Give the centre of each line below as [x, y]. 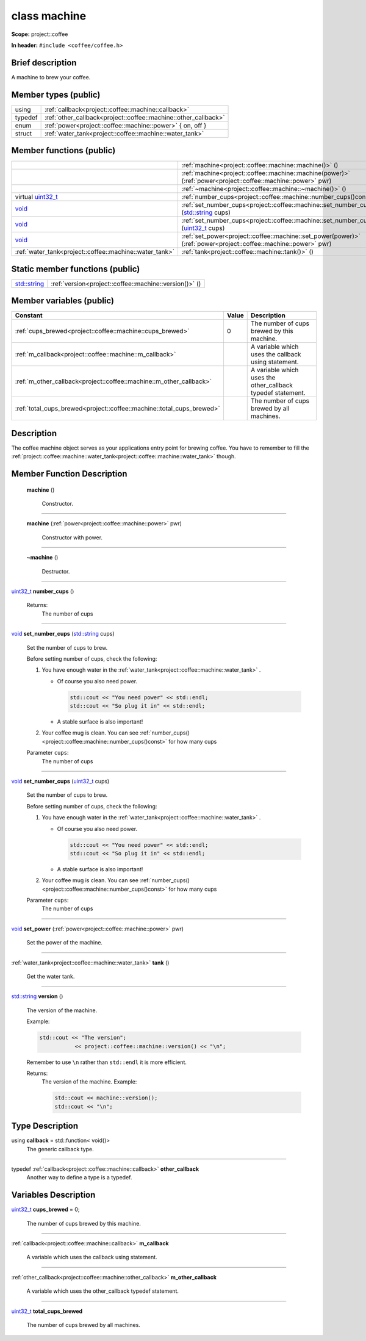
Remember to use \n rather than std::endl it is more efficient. [107, 1062]
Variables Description [53, 1195]
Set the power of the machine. [65, 943]
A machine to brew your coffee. [51, 77]
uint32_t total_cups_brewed [47, 1311]
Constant [29, 315]
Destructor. [56, 571]
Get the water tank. [51, 977]
